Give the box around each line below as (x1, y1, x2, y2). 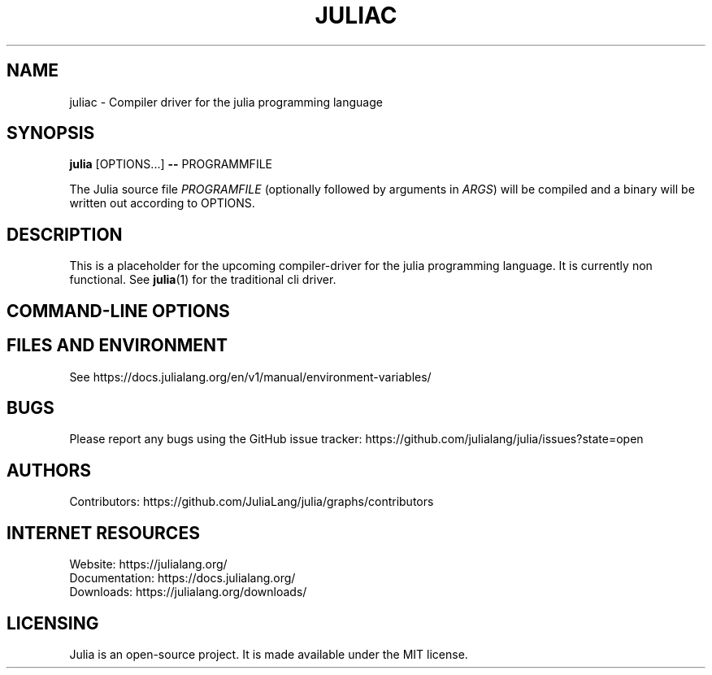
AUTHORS (7, 459, 92, 481)
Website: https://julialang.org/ (69, 557, 228, 572)
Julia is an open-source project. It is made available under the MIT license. (69, 647, 468, 661)
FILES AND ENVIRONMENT (7, 335, 228, 356)
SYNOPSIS (7, 123, 95, 144)
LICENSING (7, 612, 99, 634)
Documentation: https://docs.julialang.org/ (69, 571, 296, 586)
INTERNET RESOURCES (7, 522, 200, 543)
